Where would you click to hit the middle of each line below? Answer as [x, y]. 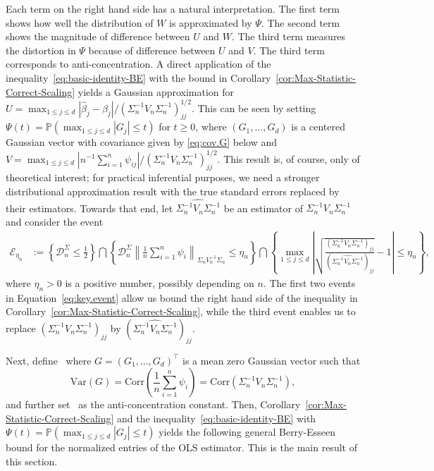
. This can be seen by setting [254, 108]
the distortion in [41, 50]
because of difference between [152, 50]
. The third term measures [289, 36]
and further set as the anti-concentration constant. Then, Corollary [153, 404]
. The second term [300, 22]
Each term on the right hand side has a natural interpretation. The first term [173, 8]
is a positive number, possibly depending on [160, 282]
